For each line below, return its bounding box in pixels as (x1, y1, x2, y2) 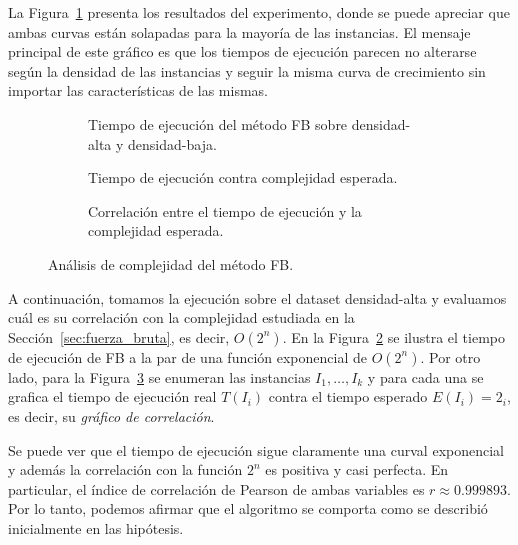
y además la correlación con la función (8, 459, 243, 480)
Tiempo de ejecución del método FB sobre (88, 113, 348, 134)
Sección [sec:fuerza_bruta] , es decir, (8, 326, 230, 347)
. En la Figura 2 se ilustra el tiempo (282, 326, 505, 347)
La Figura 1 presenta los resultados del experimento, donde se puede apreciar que (8, 2, 510, 22)
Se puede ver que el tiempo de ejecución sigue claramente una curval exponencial (8, 439, 504, 460)
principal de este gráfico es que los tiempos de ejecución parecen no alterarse (8, 41, 477, 62)
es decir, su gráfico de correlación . (8, 405, 215, 426)
